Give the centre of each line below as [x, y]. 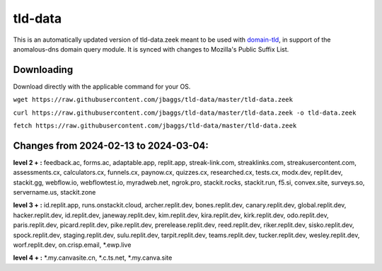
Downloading [43, 70]
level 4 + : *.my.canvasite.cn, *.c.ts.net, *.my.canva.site [93, 258]
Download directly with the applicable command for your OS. [102, 86]
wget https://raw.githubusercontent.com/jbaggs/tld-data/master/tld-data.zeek [153, 100]
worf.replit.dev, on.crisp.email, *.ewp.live [72, 245]
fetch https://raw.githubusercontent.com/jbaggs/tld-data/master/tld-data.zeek [155, 126]
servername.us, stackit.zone [54, 192]
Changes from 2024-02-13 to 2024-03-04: [111, 145]
